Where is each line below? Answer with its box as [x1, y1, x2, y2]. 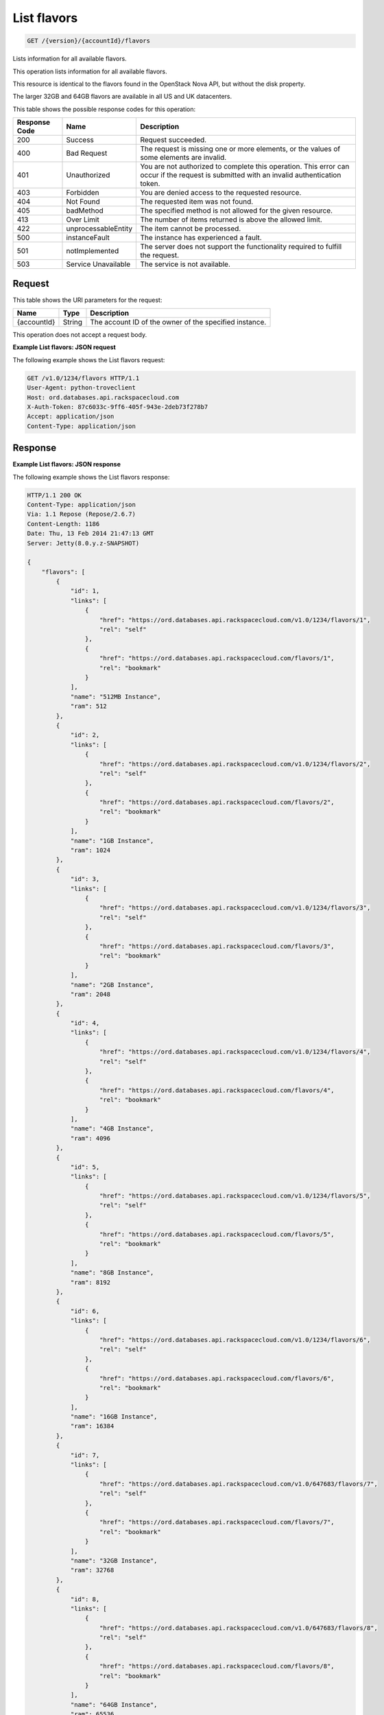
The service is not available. [140, 259, 231, 269]
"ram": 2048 [70, 990, 111, 998]
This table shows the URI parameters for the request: [12, 296, 163, 304]
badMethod [66, 206, 104, 215]
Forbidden [66, 188, 99, 198]
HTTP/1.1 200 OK [27, 491, 82, 499]
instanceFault [66, 233, 110, 243]
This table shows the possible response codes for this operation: [12, 105, 196, 113]
